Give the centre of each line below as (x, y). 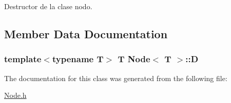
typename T (78, 59)
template (23, 59)
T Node (134, 59)
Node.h (15, 95)
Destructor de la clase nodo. (48, 6)
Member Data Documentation (86, 33)
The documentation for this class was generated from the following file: (116, 78)
